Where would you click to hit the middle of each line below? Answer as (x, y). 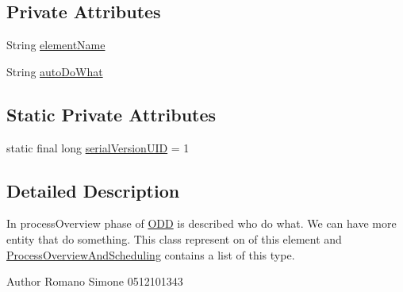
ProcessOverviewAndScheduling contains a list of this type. (151, 254)
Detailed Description (93, 190)
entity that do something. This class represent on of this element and (174, 238)
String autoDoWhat (55, 71)
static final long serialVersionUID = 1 (98, 147)
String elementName (56, 45)
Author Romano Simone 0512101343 (95, 281)
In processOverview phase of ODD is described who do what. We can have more (201, 223)
